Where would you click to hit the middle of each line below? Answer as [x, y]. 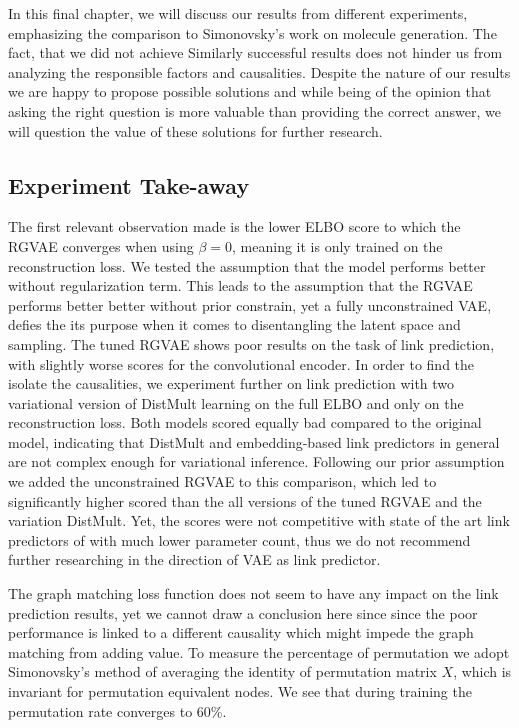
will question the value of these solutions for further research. [195, 130]
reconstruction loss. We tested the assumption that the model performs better [247, 265]
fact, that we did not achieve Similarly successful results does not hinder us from [255, 52]
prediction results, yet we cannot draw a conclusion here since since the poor [243, 612]
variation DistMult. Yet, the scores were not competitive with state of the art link [259, 520]
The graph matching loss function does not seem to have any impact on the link [253, 593]
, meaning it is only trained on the [337, 245]
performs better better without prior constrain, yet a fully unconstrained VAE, [250, 304]
